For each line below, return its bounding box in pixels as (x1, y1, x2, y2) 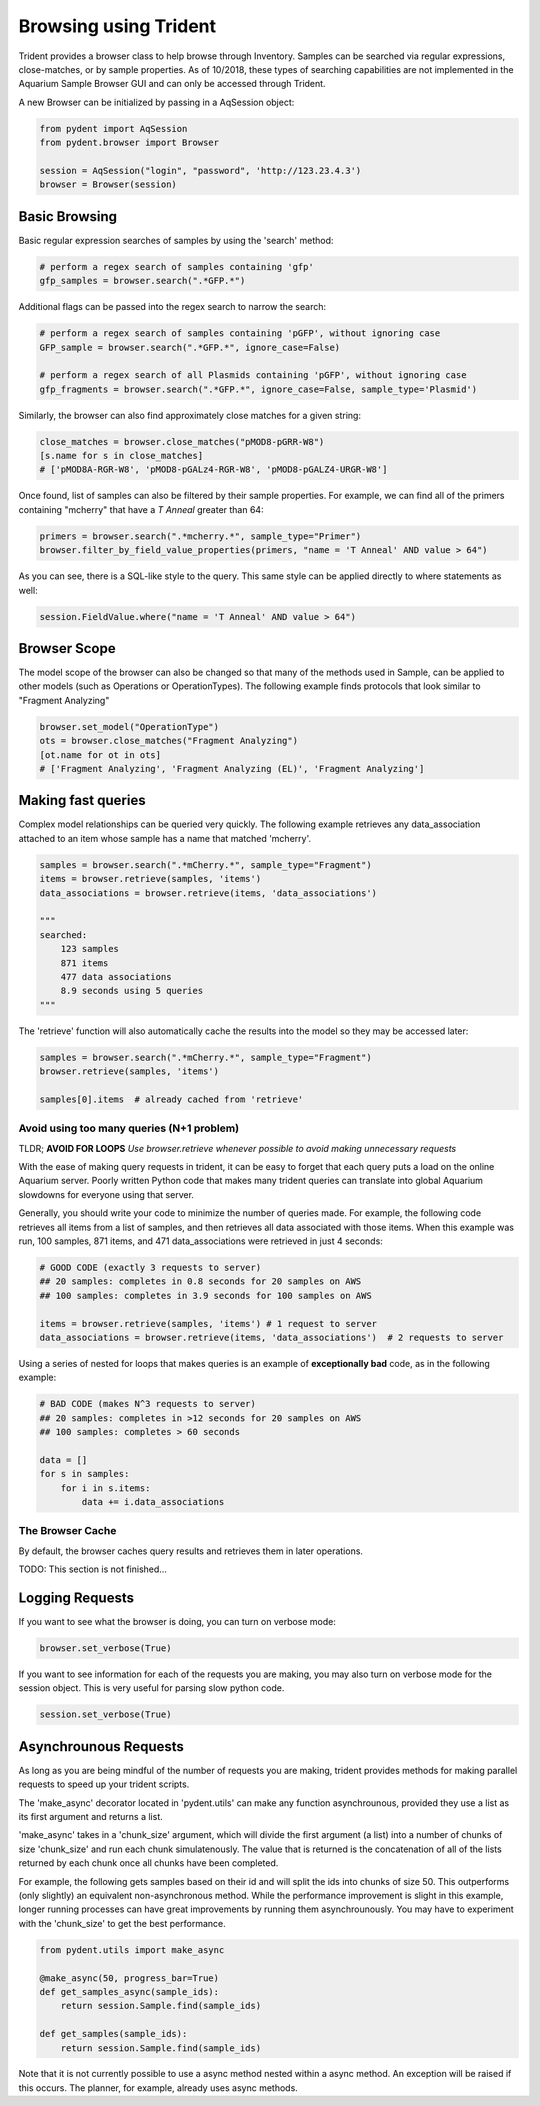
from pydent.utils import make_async (39, 1944, 225, 1955)
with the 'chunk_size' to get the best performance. (18, 1917, 226, 1929)
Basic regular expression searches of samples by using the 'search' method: (18, 234, 334, 246)
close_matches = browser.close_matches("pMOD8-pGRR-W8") (39, 436, 325, 447)
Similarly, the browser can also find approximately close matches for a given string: (18, 409, 362, 421)
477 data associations (60, 971, 172, 982)
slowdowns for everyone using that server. (18, 1188, 195, 1200)
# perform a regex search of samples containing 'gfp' (39, 261, 314, 272)
